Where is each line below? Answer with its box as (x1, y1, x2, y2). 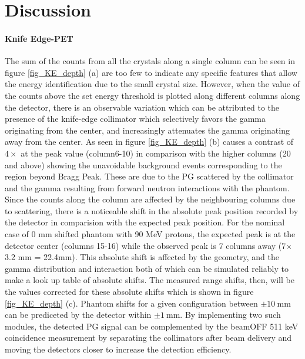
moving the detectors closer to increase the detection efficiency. (5, 343, 232, 355)
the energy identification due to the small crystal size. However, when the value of (5, 78, 300, 90)
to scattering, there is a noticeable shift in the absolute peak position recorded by (5, 204, 299, 217)
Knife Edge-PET (5, 32, 73, 44)
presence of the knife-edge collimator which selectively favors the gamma (5, 112, 266, 125)
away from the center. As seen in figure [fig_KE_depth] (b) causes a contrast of (5, 135, 294, 148)
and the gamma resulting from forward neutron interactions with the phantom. (5, 181, 290, 194)
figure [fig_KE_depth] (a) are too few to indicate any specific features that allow (5, 66, 297, 78)
